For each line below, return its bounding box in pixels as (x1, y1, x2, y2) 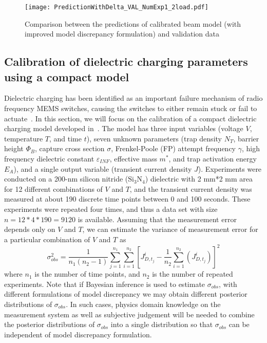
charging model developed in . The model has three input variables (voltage (4, 123, 243, 134)
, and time (49, 133, 82, 143)
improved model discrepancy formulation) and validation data (25, 28, 220, 39)
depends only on (4, 224, 55, 234)
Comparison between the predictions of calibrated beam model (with (25, 18, 241, 29)
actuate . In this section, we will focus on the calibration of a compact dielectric (4, 113, 257, 123)
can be (228, 319, 250, 330)
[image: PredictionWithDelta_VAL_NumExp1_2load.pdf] (25, 4, 208, 11)
